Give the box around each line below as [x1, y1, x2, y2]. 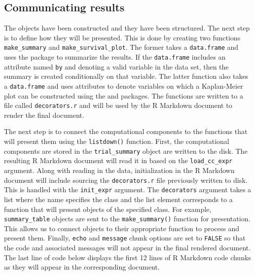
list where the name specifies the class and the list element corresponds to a [4, 194, 233, 204]
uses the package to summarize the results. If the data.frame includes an [4, 52, 226, 62]
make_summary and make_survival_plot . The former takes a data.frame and [4, 42, 239, 52]
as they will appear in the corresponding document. [4, 262, 160, 272]
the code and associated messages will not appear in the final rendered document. [4, 242, 251, 253]
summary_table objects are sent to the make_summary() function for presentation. [4, 213, 251, 224]
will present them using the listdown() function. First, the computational [4, 136, 229, 146]
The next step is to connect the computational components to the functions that [4, 126, 248, 137]
